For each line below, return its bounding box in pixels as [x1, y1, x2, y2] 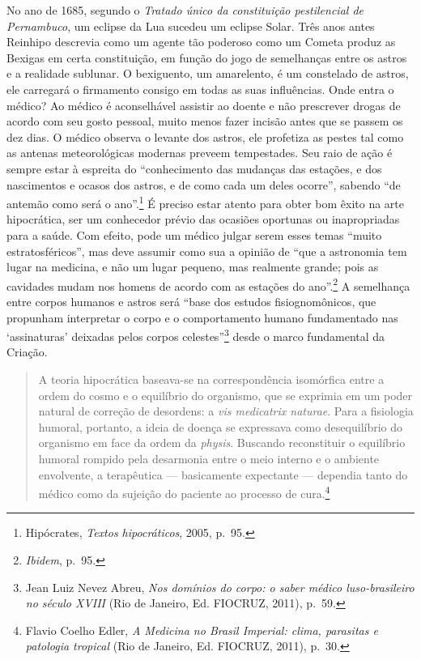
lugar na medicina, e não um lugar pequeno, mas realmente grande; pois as [6, 258, 379, 275]
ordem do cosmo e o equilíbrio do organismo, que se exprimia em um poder [38, 386, 413, 403]
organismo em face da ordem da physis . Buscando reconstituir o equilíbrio [38, 434, 406, 451]
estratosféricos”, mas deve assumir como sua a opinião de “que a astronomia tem [6, 242, 407, 259]
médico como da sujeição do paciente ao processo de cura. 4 [38, 483, 330, 501]
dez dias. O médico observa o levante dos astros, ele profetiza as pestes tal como [6, 128, 404, 145]
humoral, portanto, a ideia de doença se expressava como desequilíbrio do [38, 418, 403, 435]
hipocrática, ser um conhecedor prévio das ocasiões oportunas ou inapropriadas [6, 211, 400, 228]
